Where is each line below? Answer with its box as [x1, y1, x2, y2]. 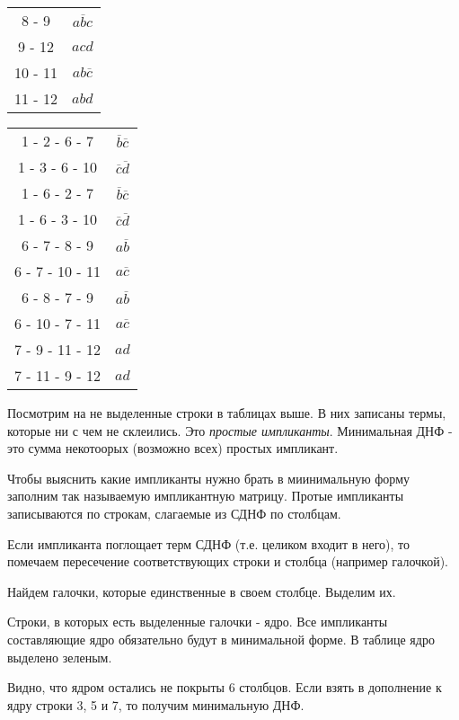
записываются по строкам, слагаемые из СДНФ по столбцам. [7, 503, 341, 522]
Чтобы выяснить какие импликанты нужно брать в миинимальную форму [7, 468, 410, 487]
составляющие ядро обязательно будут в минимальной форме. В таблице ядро [7, 629, 435, 648]
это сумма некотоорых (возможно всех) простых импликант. [7, 439, 339, 458]
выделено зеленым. [7, 647, 112, 666]
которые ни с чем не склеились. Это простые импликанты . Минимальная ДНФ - [7, 421, 453, 440]
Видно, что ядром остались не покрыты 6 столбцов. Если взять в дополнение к [7, 678, 442, 697]
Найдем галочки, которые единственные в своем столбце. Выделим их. [7, 582, 396, 600]
